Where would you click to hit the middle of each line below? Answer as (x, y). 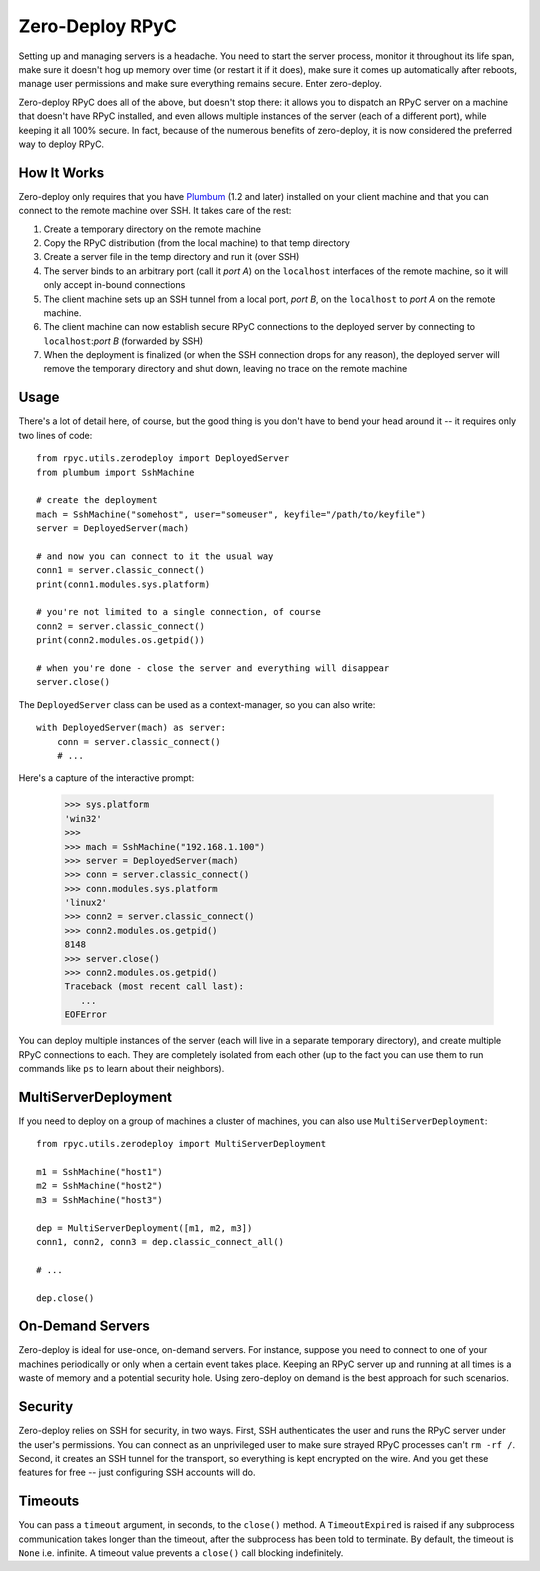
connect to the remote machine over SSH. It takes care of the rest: (155, 211)
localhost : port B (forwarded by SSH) (123, 341)
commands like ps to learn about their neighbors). (121, 1068)
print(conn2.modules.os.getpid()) (120, 640)
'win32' (83, 818)
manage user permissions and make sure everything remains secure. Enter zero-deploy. (200, 84)
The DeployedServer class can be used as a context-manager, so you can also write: (197, 704)
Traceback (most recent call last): (154, 986)
